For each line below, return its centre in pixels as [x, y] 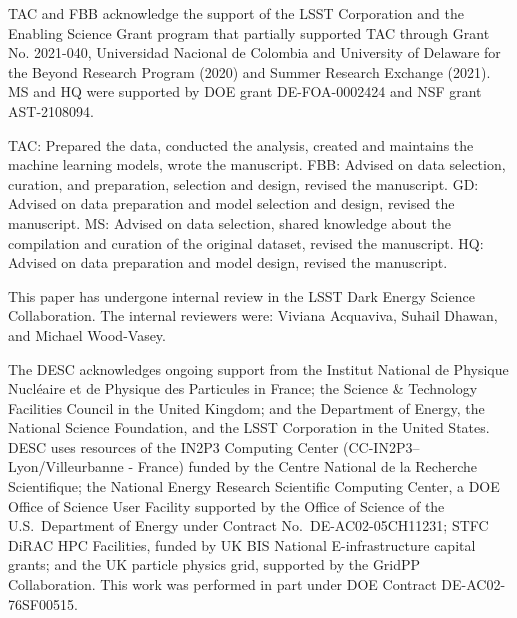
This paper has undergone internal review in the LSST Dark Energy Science [241, 295]
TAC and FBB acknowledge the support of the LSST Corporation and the [236, 13]
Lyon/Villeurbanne [66, 466]
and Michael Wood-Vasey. [87, 334]
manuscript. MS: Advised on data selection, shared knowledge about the [229, 222]
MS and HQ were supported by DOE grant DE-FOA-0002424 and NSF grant [245, 91]
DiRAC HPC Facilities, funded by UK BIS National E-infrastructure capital [242, 544]
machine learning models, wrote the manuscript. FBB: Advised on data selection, [257, 164]
